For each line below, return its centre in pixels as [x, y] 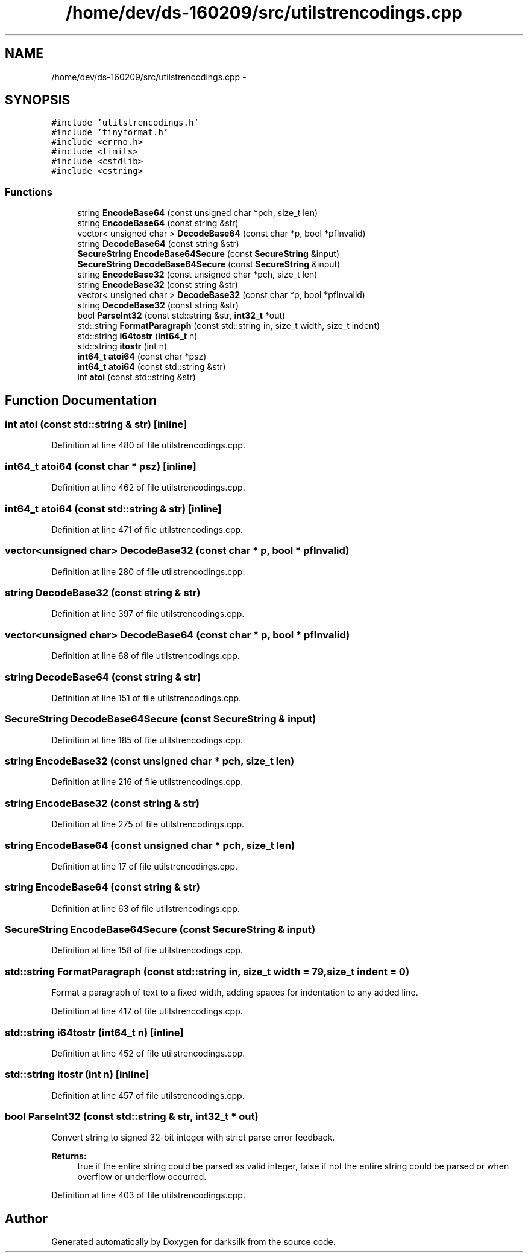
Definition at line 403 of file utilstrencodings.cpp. [148, 1195]
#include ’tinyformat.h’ [110, 132]
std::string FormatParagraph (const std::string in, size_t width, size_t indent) [229, 326]
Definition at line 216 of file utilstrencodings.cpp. [147, 782]
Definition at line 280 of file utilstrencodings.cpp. [148, 571]
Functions [29, 192]
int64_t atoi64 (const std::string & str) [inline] [113, 508]
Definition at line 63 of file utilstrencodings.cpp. [146, 908]
